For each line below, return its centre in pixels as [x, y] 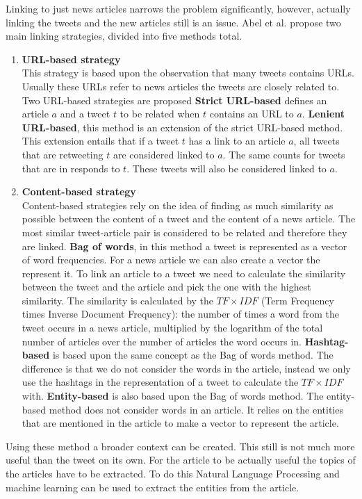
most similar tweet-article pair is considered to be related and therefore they [184, 232]
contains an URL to [252, 114]
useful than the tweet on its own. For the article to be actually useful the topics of [181, 460]
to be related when [160, 114]
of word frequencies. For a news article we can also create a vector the [171, 260]
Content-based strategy [79, 191]
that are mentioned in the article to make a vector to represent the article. [180, 423]
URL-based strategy [71, 59]
